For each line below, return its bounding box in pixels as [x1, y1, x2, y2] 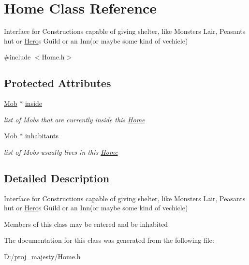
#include [4, 52, 31, 62]
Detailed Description [4, 170, 110, 185]
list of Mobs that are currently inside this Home [4, 114, 145, 124]
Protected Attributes [4, 75, 111, 90]
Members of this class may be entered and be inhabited [4, 219, 168, 229]
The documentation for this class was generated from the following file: [4, 235, 214, 245]
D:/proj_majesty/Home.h [4, 251, 81, 262]
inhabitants [25, 131, 59, 141]
